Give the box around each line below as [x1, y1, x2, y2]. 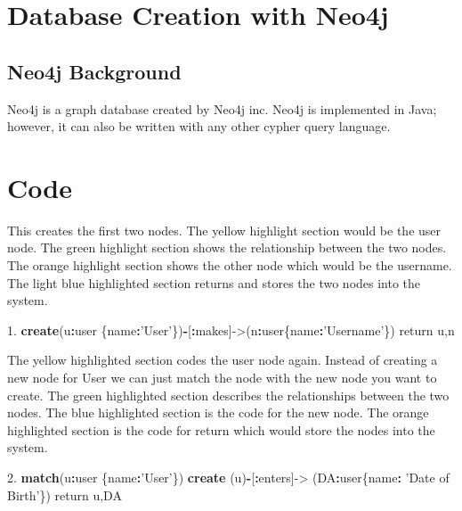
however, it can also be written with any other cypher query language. [7, 117, 391, 136]
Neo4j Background [7, 57, 182, 85]
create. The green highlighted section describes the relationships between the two [7, 385, 450, 404]
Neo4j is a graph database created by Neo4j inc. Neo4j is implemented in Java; [7, 99, 437, 118]
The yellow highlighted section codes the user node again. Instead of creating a [7, 350, 438, 369]
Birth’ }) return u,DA [7, 485, 122, 504]
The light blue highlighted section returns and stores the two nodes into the [7, 273, 421, 292]
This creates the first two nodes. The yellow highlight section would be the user [7, 220, 442, 239]
